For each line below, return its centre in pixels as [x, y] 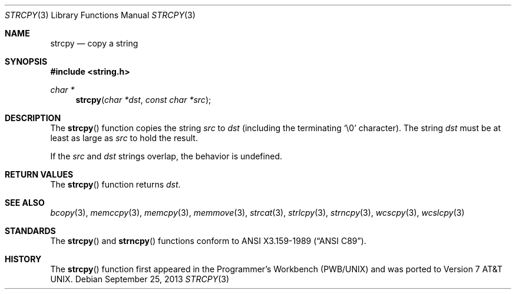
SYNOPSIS [26, 61]
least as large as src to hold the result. [124, 138]
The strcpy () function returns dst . [115, 184]
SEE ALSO [25, 203]
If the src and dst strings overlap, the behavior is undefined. [166, 156]
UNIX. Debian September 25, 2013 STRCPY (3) [140, 279]
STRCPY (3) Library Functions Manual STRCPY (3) [100, 15]
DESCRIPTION [33, 118]
